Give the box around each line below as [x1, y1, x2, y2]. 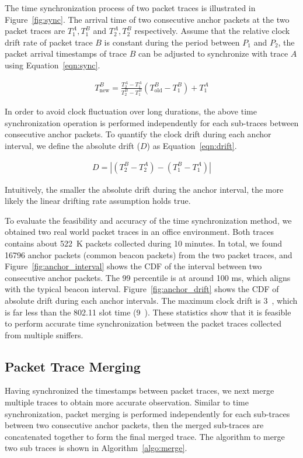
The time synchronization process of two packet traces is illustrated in [5, 2, 256, 13]
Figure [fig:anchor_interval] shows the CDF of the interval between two [5, 260, 262, 272]
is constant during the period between [104, 36, 240, 48]
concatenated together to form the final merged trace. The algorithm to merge [5, 430, 285, 442]
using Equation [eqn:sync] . [5, 58, 100, 71]
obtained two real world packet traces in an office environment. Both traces [5, 225, 274, 238]
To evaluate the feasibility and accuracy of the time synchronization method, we [5, 214, 292, 226]
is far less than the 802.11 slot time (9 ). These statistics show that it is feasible [5, 306, 291, 318]
